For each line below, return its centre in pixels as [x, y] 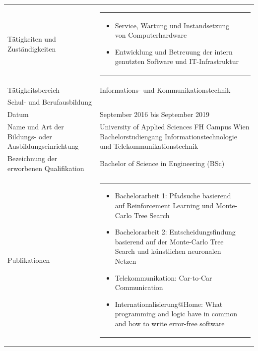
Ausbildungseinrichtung [43, 146]
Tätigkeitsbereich [33, 89]
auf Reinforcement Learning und [164, 205]
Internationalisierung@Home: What [169, 304]
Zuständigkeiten [32, 48]
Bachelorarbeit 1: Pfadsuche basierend [173, 196]
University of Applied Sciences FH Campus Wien [175, 127]
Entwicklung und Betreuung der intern [174, 51]
